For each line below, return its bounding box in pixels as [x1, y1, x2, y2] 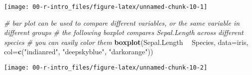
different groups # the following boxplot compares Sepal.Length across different [4, 27, 244, 37]
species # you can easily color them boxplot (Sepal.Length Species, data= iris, [4, 37, 249, 47]
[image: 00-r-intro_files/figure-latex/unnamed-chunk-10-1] [4, 3, 208, 10]
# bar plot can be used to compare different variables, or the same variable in [4, 17, 240, 28]
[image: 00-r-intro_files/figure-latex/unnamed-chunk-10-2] [4, 64, 208, 72]
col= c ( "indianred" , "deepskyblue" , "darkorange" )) [4, 46, 153, 57]
